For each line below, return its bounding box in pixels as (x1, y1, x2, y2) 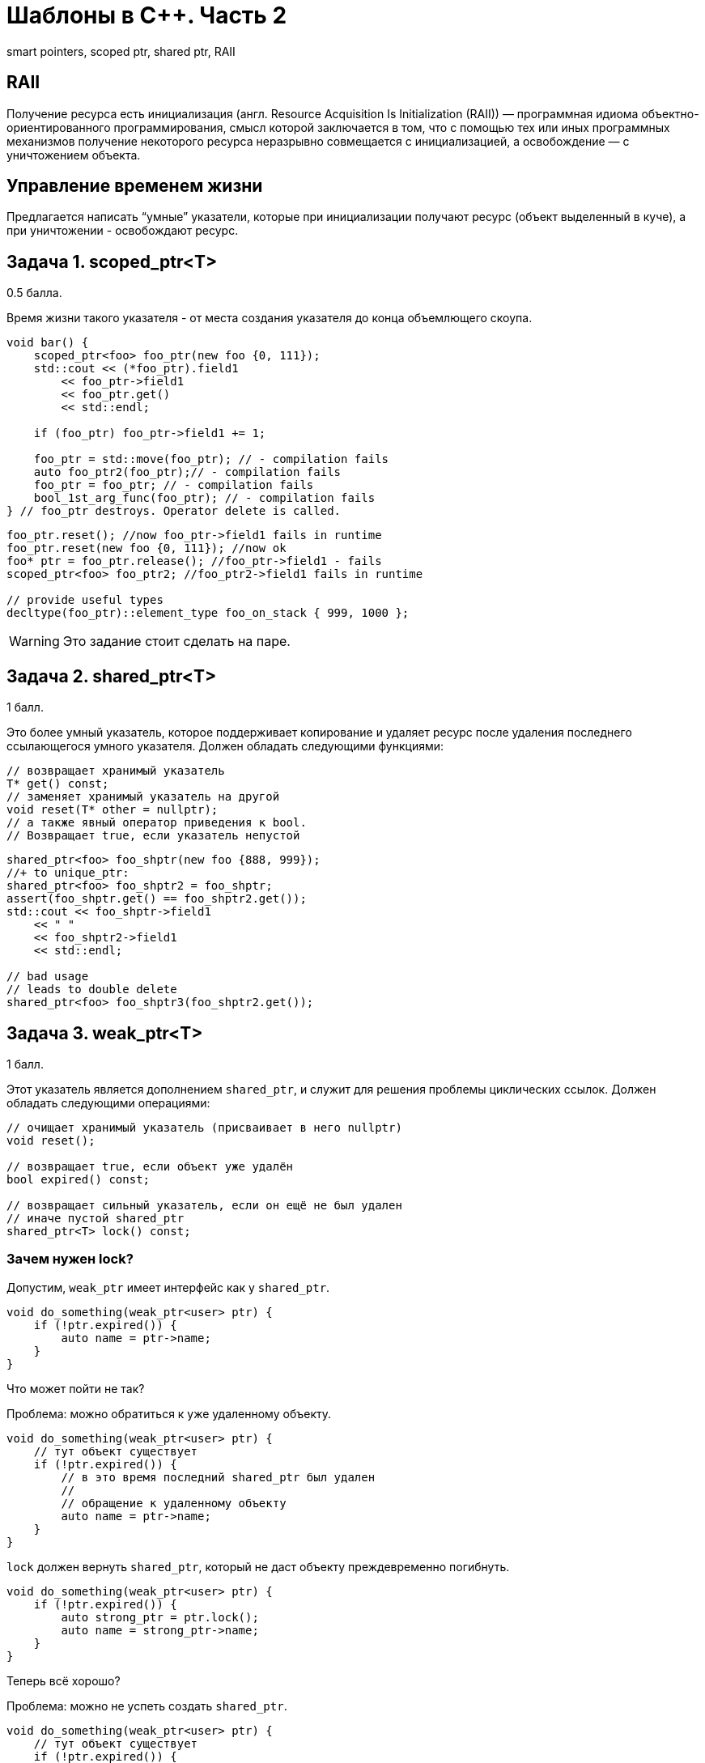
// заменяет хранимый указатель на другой (6, 790, 280, 804)
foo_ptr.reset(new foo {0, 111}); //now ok (6, 542, 287, 555)
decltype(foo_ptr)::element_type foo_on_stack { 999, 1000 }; (6, 606, 410, 620)
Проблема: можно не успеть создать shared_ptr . (6, 1698, 287, 1713)
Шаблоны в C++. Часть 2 (6, 2, 287, 29)
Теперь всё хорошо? (6, 1673, 121, 1688)
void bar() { (6, 336, 89, 350)
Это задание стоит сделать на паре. (62, 633, 291, 650)
